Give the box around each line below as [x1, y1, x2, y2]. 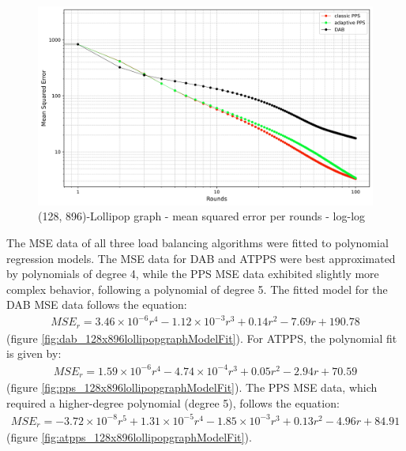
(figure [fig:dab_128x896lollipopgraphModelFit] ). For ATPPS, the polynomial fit [6, 329, 397, 346]
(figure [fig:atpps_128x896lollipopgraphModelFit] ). [6, 429, 252, 445]
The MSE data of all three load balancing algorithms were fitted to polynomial [6, 234, 389, 250]
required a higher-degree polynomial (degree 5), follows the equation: [6, 394, 340, 411]
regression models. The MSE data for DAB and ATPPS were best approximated [6, 250, 396, 266]
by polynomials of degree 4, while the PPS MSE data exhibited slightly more [6, 265, 379, 282]
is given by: [6, 345, 62, 362]
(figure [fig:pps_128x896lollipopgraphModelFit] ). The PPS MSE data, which [6, 379, 378, 396]
